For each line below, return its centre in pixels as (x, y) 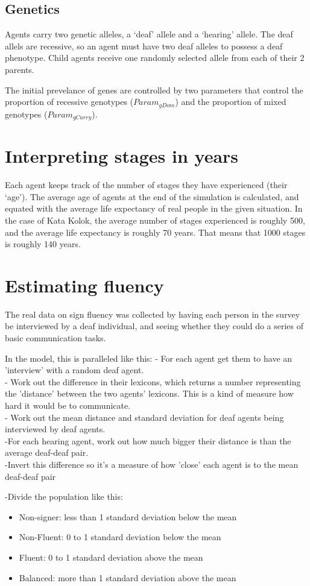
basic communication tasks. (55, 338)
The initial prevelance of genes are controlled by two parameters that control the (154, 90)
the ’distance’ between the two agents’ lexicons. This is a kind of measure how (149, 393)
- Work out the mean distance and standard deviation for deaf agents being (144, 417)
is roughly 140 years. (43, 244)
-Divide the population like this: (64, 496)
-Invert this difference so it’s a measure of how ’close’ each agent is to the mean (152, 465)
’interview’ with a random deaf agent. (74, 370)
